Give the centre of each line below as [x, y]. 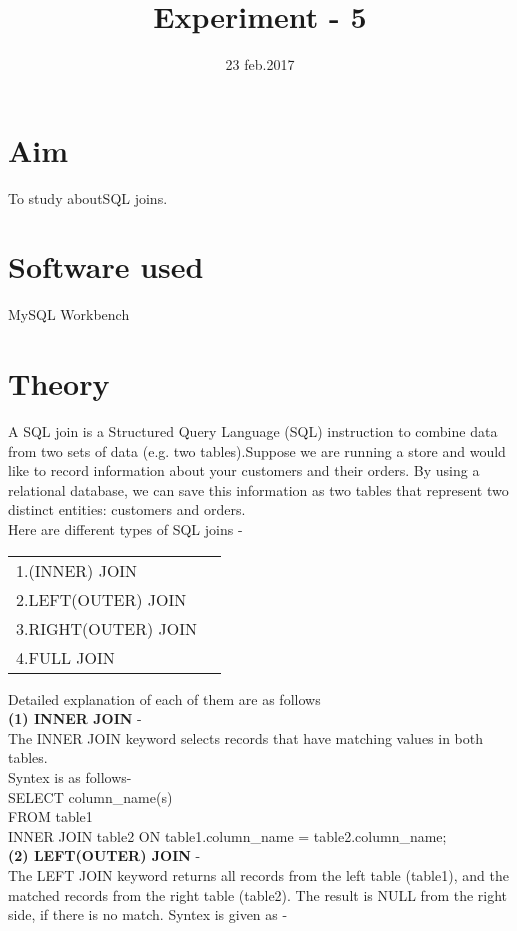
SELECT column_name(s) [90, 796]
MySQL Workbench [69, 314]
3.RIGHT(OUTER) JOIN [107, 628]
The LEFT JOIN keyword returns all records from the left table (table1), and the [258, 875]
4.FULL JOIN [65, 657]
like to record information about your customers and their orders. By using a [244, 470]
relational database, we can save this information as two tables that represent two [258, 489]
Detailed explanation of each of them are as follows [164, 698]
